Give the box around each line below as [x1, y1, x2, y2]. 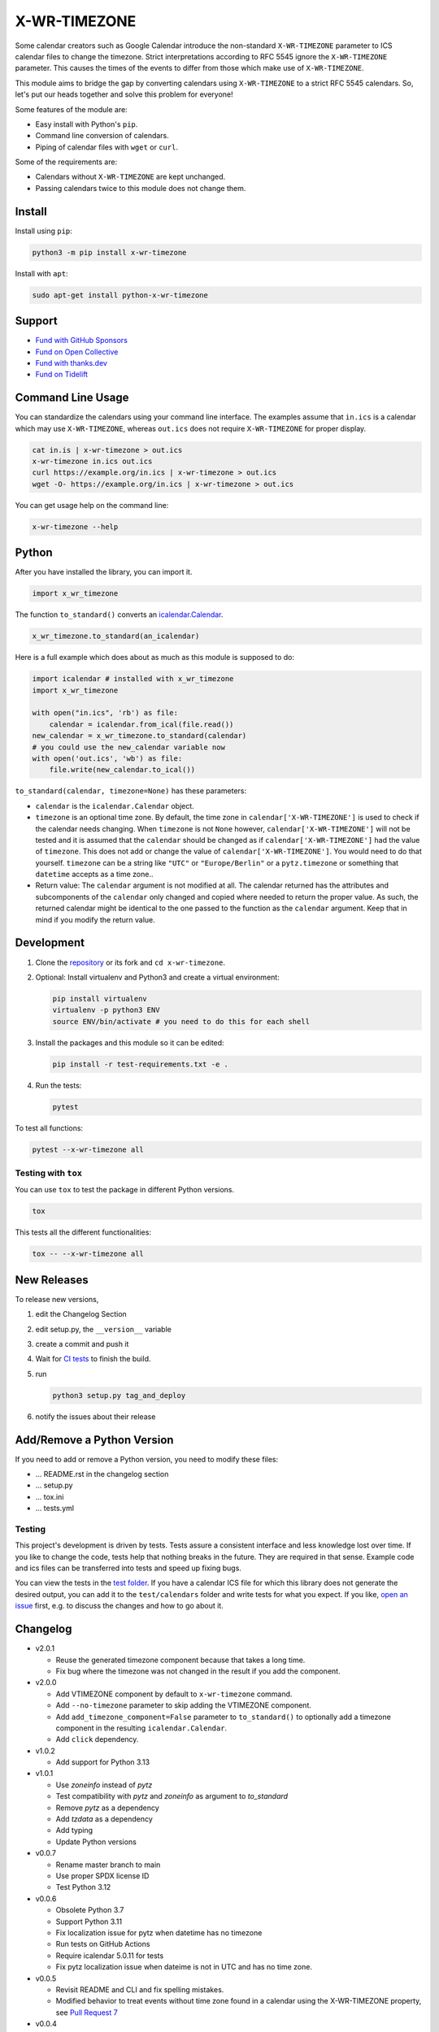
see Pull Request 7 [55, 2008, 118, 2017]
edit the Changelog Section [35, 1309, 128, 1319]
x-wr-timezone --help [32, 522, 119, 532]
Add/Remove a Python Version [15, 1433, 174, 1447]
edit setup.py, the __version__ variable [35, 1324, 172, 1334]
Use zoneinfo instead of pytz [55, 1780, 153, 1790]
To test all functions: [15, 1122, 84, 1133]
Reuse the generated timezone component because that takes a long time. [55, 1655, 306, 1665]
